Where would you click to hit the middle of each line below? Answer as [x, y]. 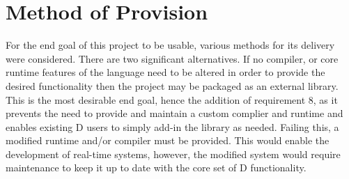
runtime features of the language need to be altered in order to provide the [165, 72]
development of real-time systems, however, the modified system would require [173, 154]
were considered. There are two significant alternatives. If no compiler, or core [172, 58]
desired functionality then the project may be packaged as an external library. [172, 85]
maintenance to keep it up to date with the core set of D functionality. [156, 168]
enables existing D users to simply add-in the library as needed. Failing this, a [172, 126]
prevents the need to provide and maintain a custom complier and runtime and [174, 113]
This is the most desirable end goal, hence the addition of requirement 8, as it [172, 99]
